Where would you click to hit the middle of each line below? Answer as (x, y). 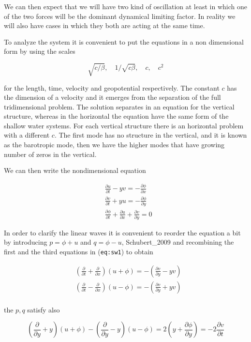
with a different (27, 135)
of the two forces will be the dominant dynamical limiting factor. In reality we (120, 16)
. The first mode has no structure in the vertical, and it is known (151, 135)
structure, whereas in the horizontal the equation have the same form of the (116, 116)
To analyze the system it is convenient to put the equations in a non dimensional (124, 41)
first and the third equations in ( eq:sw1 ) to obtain (79, 252)
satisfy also (44, 309)
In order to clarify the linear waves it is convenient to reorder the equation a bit (122, 232)
